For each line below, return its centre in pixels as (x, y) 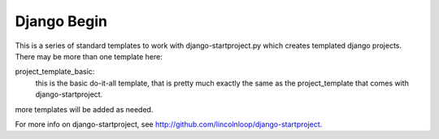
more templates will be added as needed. (84, 109)
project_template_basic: (55, 72)
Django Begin (61, 21)
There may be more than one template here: (89, 56)
